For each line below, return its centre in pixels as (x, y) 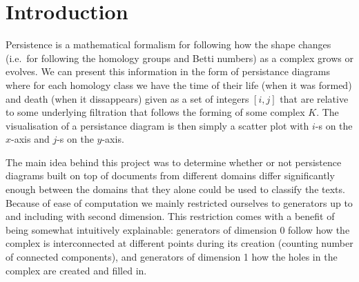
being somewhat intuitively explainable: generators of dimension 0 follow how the (178, 229)
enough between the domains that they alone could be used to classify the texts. (175, 189)
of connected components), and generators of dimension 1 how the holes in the (172, 257)
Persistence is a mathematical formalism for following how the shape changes (168, 44)
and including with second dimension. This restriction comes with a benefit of (170, 216)
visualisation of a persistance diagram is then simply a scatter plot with (157, 125)
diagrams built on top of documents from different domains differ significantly (170, 175)
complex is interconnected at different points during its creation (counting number (179, 243)
